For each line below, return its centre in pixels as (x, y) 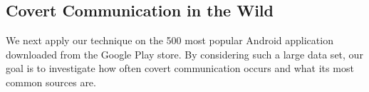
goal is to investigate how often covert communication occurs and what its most (180, 68)
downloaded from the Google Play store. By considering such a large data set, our (184, 54)
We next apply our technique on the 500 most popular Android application (170, 40)
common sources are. (51, 82)
